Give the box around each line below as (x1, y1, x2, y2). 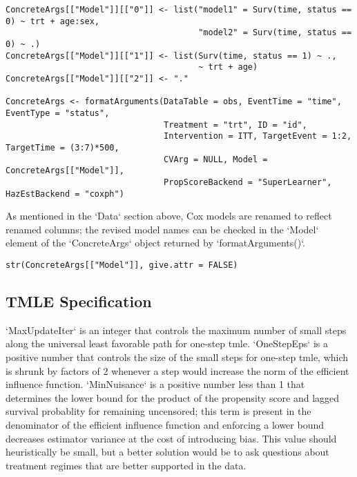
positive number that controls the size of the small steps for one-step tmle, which (6, 349, 349, 364)
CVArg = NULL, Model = (164, 154, 268, 164)
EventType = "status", (6, 108, 110, 118)
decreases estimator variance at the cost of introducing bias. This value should (6, 431, 337, 445)
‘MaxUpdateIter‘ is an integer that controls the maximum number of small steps (6, 322, 347, 337)
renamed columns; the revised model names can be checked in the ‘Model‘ (6, 222, 319, 236)
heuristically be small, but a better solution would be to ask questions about (6, 445, 329, 459)
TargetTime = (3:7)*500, (6, 142, 119, 153)
